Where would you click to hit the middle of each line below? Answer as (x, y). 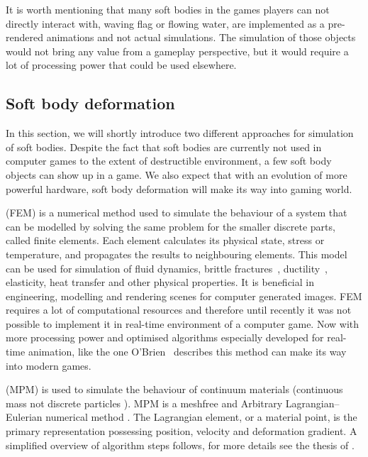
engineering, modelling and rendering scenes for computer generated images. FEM (184, 296)
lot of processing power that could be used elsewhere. (121, 65)
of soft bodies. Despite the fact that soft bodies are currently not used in (164, 147)
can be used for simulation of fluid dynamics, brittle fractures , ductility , (167, 268)
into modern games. (49, 365)
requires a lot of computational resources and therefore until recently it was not (179, 310)
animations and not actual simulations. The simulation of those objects (201, 37)
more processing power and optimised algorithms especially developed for (165, 337)
